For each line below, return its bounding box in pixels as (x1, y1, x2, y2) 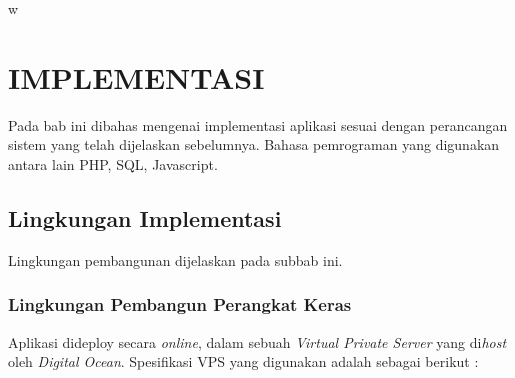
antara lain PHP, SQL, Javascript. (8, 153, 218, 174)
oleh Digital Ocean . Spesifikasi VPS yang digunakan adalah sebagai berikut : (8, 351, 479, 372)
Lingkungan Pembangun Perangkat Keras (8, 292, 352, 317)
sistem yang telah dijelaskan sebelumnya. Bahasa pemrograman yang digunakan (8, 134, 500, 155)
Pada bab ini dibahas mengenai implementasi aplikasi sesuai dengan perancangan (8, 114, 508, 135)
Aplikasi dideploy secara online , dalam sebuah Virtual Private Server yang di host (8, 331, 507, 352)
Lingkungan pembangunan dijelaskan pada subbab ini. (8, 249, 343, 270)
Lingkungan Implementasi (8, 202, 282, 233)
